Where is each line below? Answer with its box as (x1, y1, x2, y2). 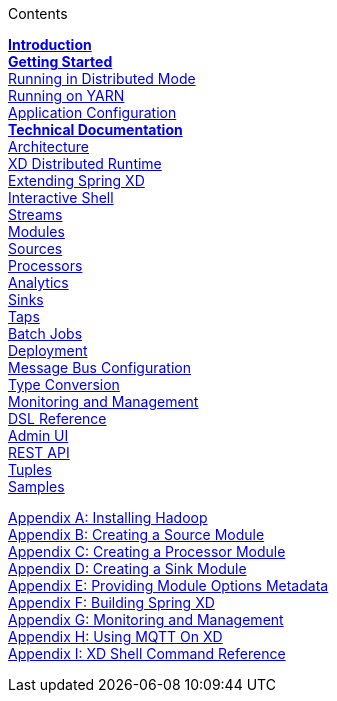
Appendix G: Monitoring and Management (8, 611, 284, 628)
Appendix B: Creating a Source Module (8, 526, 265, 543)
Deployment (8, 342, 88, 359)
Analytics (8, 274, 69, 291)
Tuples (8, 461, 52, 478)
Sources (8, 240, 63, 257)
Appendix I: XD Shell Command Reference (8, 645, 286, 662)
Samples (8, 478, 65, 495)
